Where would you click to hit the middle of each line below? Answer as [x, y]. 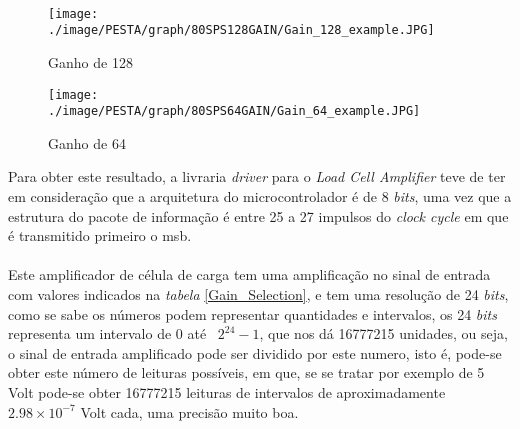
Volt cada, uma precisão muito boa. [189, 411]
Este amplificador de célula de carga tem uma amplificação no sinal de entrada [249, 274]
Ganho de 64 [87, 142]
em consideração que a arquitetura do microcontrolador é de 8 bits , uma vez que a [260, 196]
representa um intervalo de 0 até [107, 333]
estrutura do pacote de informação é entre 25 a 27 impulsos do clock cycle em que [258, 215]
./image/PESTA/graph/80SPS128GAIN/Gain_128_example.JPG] [241, 30]
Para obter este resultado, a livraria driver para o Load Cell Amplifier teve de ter [257, 176]
